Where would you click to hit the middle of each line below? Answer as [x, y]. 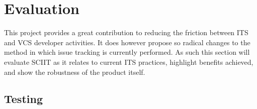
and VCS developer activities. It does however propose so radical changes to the [127, 42]
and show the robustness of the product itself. [75, 72]
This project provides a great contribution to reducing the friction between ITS [126, 32]
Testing [23, 99]
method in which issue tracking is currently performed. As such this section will [127, 52]
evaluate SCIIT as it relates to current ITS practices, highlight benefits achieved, [129, 62]
